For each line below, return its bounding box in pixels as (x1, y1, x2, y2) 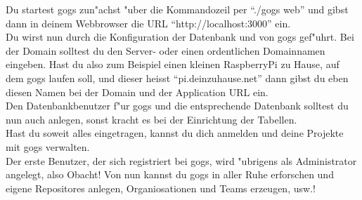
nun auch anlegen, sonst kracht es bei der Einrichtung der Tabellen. (6, 112, 297, 126)
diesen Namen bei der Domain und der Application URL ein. (6, 84, 269, 99)
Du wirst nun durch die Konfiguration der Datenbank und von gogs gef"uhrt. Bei (6, 29, 354, 44)
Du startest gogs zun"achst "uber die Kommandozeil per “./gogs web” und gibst (6, 2, 349, 16)
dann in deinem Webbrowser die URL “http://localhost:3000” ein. (6, 15, 291, 30)
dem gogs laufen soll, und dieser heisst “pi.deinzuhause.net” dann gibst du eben (6, 70, 349, 85)
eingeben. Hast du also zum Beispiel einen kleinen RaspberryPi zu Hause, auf (6, 57, 340, 72)
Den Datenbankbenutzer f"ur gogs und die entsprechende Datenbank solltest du (6, 98, 349, 113)
